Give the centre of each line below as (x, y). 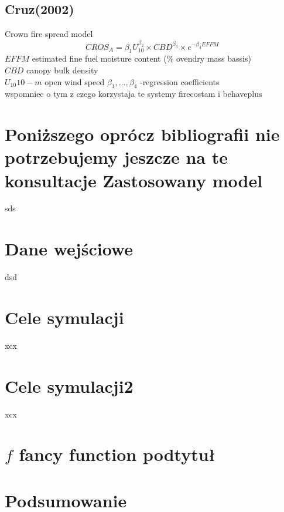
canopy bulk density (62, 70)
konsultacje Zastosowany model (134, 180)
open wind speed (75, 81)
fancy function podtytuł (117, 454)
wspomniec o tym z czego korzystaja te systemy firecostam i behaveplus (134, 94)
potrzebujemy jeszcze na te (116, 157)
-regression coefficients (179, 81)
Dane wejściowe (69, 249)
